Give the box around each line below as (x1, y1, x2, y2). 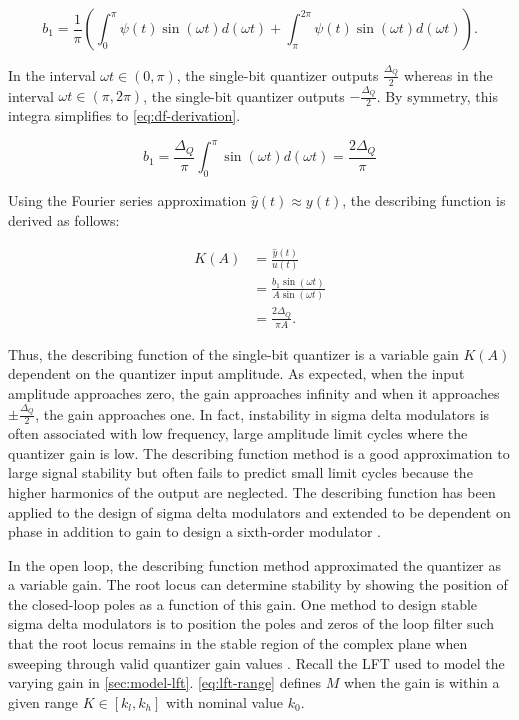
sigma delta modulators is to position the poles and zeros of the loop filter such (8, 613, 494, 634)
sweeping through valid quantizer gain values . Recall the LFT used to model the (8, 652, 505, 673)
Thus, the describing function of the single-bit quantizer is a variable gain (8, 343, 459, 364)
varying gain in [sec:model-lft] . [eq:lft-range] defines (8, 672, 321, 693)
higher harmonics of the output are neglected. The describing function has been (8, 481, 496, 502)
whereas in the (404, 64, 493, 85)
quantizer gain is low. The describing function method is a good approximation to (8, 442, 510, 463)
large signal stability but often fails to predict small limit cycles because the (8, 462, 473, 483)
